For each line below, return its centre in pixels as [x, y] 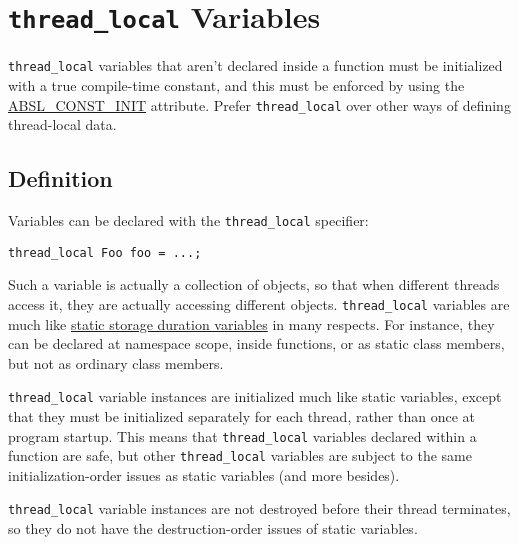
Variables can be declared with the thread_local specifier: [188, 219]
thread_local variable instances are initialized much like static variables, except [255, 396]
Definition [60, 178]
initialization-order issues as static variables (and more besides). [204, 474]
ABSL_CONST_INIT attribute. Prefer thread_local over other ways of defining [259, 104]
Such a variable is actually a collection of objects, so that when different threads [254, 284]
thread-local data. [62, 124]
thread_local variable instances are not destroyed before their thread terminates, [259, 508]
